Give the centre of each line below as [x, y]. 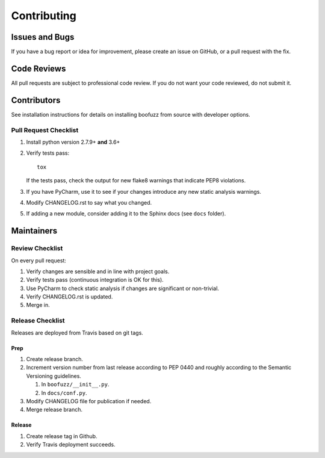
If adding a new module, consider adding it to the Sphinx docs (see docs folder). [126, 214]
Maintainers [34, 231]
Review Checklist [37, 249]
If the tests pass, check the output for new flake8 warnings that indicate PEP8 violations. [136, 181]
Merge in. [38, 305]
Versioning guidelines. [54, 376]
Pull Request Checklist [45, 130]
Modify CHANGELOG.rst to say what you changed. [89, 202]
